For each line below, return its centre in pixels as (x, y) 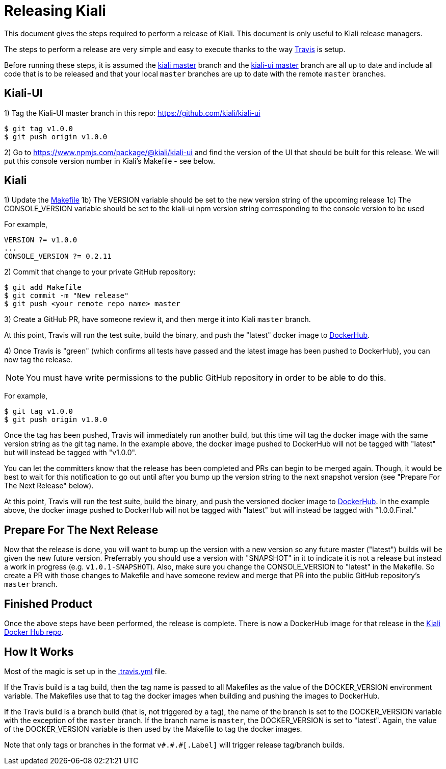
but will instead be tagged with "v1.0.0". (70, 453)
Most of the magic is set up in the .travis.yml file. (86, 671)
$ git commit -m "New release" (67, 296)
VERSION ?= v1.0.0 (41, 240)
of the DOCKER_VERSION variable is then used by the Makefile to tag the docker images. (153, 729)
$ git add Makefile (43, 288)
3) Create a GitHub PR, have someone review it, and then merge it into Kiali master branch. (158, 319)
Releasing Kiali (55, 11)
